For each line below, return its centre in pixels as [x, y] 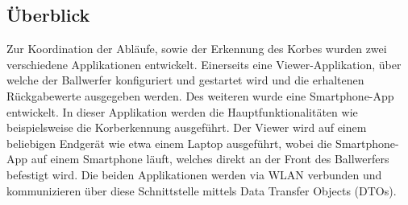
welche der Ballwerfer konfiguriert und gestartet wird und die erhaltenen [185, 80]
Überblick [48, 15]
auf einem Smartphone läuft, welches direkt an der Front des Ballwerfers [210, 159]
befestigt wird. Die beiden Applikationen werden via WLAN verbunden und [194, 174]
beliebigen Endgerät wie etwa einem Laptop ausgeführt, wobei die [169, 143]
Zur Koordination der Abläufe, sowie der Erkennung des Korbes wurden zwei [197, 49]
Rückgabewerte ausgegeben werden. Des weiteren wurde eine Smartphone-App [200, 95]
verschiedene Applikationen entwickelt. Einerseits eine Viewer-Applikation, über [204, 64]
